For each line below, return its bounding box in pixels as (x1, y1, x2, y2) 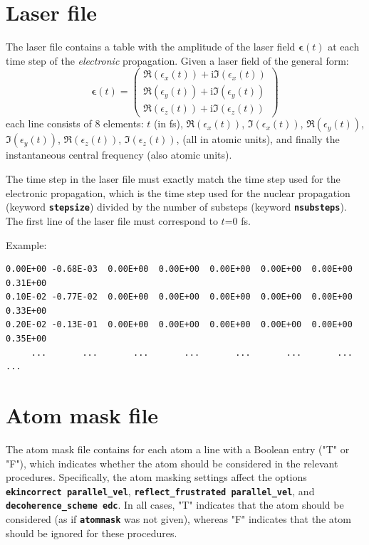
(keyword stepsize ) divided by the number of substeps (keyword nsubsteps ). (6, 199, 347, 214)
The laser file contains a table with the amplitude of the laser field (6, 39, 296, 54)
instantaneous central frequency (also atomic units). (6, 147, 232, 162)
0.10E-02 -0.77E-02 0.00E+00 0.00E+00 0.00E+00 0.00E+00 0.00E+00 (6, 292, 353, 302)
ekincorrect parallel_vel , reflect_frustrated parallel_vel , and (6, 483, 315, 498)
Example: (6, 237, 47, 252)
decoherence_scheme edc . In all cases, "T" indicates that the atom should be (6, 497, 344, 512)
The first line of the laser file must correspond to (6, 213, 218, 228)
